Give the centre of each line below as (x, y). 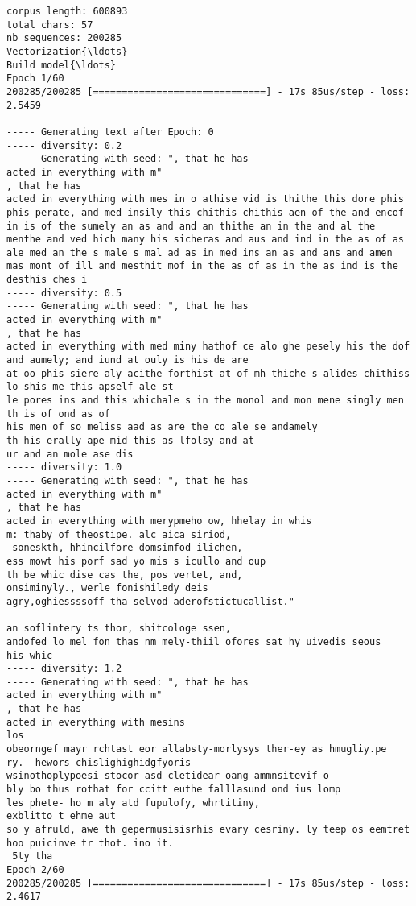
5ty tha (33, 856)
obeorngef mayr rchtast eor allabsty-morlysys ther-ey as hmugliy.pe (197, 749)
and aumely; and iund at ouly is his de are (128, 360)
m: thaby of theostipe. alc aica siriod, (119, 534)
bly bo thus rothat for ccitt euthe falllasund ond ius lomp (174, 790)
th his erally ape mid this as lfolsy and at (130, 441)
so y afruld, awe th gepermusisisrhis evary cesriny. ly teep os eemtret (208, 830)
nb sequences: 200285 (64, 38)
